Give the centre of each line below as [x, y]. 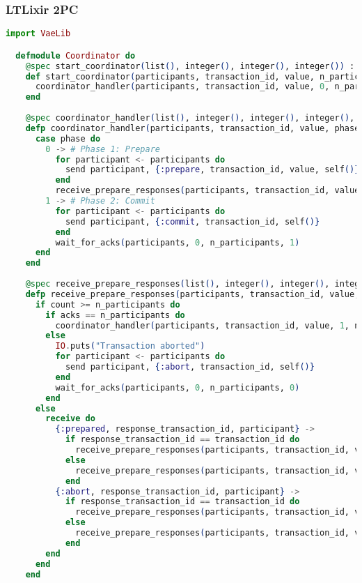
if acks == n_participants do [115, 315]
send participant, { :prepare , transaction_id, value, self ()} [212, 170]
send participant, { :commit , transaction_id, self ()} [192, 221]
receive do [70, 419]
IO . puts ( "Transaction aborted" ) [130, 346]
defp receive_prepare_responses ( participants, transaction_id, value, [192, 294]
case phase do [68, 138]
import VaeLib [38, 34]
